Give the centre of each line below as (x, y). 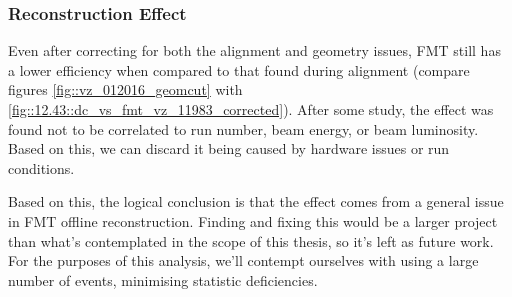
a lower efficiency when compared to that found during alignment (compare (239, 69)
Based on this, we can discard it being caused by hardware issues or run (229, 148)
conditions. (41, 167)
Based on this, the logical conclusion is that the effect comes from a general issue (256, 201)
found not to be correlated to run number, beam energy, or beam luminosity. (243, 128)
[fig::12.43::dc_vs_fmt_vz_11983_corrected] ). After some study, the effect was (251, 109)
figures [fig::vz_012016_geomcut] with (125, 89)
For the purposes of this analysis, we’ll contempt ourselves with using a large (243, 260)
